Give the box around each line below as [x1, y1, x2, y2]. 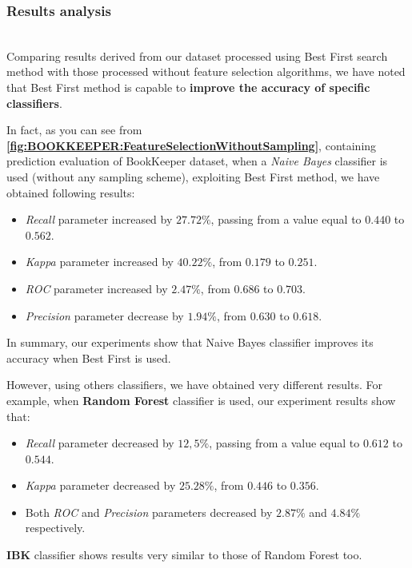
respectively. [25, 519, 86, 536]
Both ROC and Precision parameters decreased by [25, 503, 273, 520]
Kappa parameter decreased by [25, 477, 176, 494]
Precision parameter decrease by [25, 307, 184, 324]
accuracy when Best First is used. [6, 349, 171, 366]
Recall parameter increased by [25, 211, 173, 228]
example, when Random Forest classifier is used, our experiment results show [6, 391, 396, 408]
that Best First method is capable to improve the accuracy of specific [6, 79, 370, 95]
